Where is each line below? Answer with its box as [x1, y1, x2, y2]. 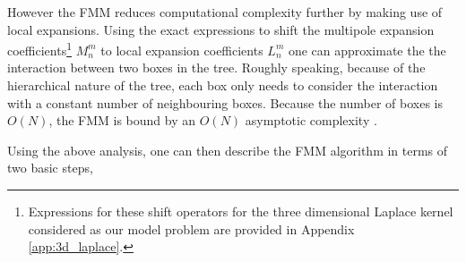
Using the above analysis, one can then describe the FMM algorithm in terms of [7, 140, 448, 159]
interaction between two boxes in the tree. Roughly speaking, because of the [7, 58, 426, 77]
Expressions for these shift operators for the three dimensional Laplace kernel [28, 202, 453, 220]
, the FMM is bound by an [48, 111, 196, 130]
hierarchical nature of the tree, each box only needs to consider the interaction [7, 76, 438, 95]
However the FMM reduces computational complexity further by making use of [7, 3, 443, 21]
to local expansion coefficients [100, 40, 263, 59]
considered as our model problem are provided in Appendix [28, 219, 355, 238]
